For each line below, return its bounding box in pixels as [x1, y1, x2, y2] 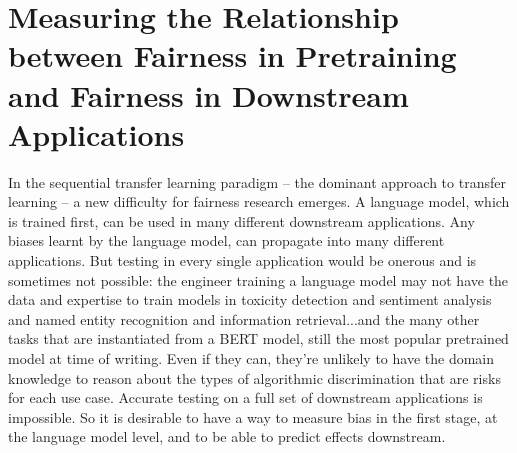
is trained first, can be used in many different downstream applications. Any [8, 210, 475, 231]
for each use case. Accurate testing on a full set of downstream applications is [8, 387, 483, 408]
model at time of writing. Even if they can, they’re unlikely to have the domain [8, 348, 495, 369]
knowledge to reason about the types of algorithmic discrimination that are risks [8, 367, 501, 388]
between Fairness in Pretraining [8, 35, 457, 76]
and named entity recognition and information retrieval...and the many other [8, 308, 480, 329]
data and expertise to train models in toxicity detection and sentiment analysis [8, 289, 492, 310]
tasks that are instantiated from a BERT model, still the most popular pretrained [8, 328, 509, 349]
